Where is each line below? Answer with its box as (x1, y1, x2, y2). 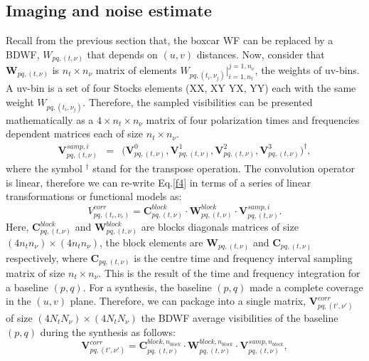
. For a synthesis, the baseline (82, 279, 212, 294)
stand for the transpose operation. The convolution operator (92, 161, 355, 176)
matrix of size (6, 266, 65, 281)
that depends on (87, 46, 158, 61)
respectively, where (6, 250, 87, 265)
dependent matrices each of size (6, 126, 144, 141)
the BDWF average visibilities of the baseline (141, 310, 338, 325)
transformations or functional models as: (6, 189, 182, 204)
